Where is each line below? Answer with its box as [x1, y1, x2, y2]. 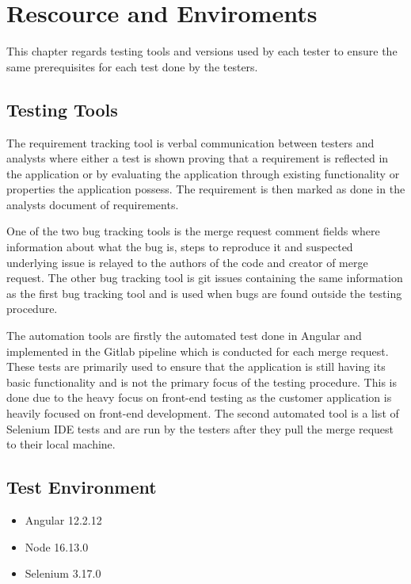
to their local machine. [6, 436, 116, 452]
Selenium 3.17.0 [25, 565, 101, 582]
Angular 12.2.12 [25, 512, 102, 528]
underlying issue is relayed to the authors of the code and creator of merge [6, 254, 368, 270]
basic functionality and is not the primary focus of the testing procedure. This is [6, 373, 397, 390]
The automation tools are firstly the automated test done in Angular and [6, 327, 362, 344]
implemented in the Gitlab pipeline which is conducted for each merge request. [6, 342, 389, 359]
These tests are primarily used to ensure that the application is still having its [6, 358, 386, 375]
